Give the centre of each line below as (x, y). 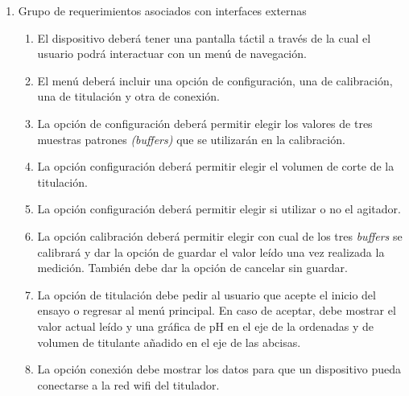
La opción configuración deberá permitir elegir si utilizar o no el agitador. (219, 209)
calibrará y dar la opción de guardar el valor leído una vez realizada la (211, 252)
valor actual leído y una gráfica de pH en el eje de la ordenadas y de (206, 326)
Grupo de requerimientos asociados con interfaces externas (162, 10)
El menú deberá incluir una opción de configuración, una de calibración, (215, 80)
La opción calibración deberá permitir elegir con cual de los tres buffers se (220, 235)
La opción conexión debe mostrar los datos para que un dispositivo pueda (219, 369)
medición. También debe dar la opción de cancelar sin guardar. (192, 268)
